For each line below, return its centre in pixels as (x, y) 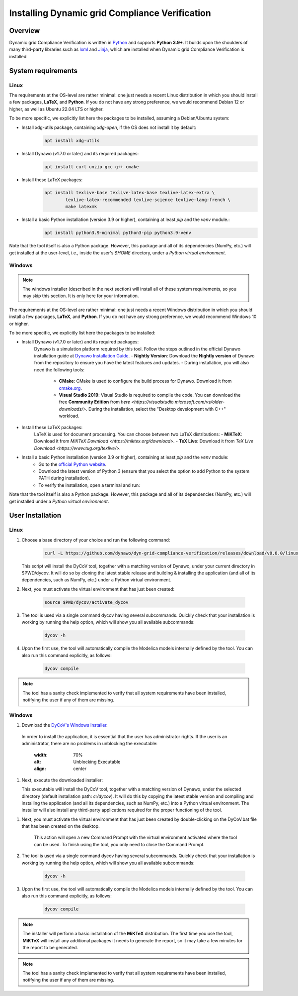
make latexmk (81, 207)
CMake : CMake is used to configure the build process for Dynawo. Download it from (145, 381)
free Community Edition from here (94, 402)
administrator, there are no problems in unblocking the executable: (90, 744)
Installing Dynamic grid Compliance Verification (110, 13)
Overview (25, 31)
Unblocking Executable (97, 762)
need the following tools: (59, 370)
